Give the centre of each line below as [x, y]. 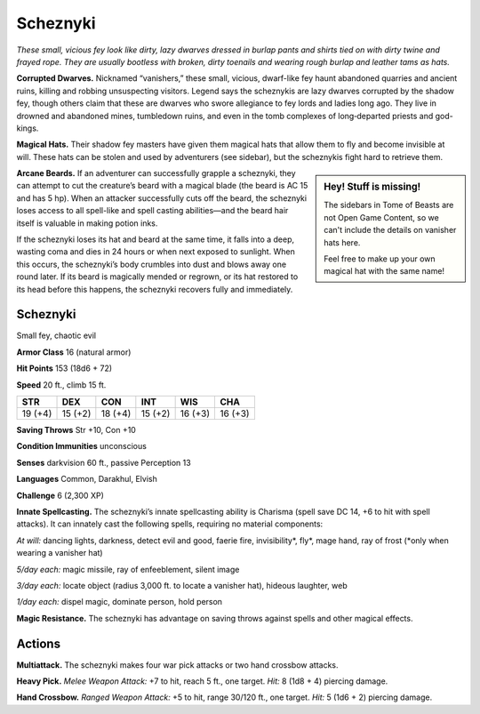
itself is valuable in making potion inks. [87, 223]
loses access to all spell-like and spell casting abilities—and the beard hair [152, 211]
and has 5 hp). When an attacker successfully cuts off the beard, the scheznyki [161, 198]
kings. [28, 128]
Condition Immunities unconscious [81, 446]
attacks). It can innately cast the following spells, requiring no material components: [170, 524]
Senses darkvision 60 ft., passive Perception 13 [104, 462]
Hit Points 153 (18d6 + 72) [64, 368]
